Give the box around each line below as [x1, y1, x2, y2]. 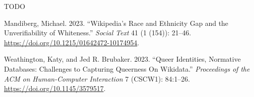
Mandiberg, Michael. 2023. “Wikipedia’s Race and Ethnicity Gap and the [4, 17, 229, 28]
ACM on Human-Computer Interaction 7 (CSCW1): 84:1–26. [4, 73, 190, 84]
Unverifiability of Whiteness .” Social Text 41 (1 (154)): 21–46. [4, 27, 191, 38]
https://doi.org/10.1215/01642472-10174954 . [4, 37, 139, 47]
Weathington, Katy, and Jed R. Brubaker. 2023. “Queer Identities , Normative [4, 54, 241, 64]
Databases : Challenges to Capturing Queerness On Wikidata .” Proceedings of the [4, 63, 250, 74]
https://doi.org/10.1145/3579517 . [4, 83, 106, 94]
